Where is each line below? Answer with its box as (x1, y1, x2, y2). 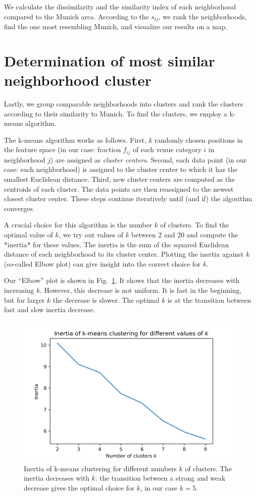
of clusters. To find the (160, 220, 229, 230)
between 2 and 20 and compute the (131, 229, 238, 239)
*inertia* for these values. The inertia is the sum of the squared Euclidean (4, 239, 229, 249)
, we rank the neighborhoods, (158, 11, 247, 21)
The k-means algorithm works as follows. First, (4, 134, 147, 145)
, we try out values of (58, 229, 123, 239)
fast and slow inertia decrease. (4, 304, 95, 315)
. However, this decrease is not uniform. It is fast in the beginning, (40, 284, 242, 295)
